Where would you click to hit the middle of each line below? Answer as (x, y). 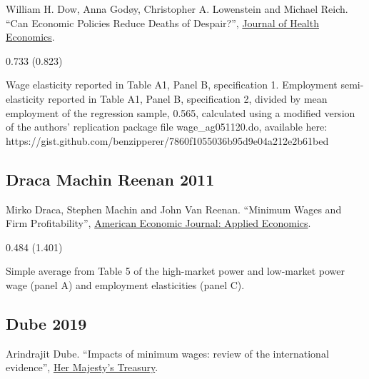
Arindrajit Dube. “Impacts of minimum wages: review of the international (167, 353)
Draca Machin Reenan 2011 (110, 179)
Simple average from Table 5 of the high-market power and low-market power (176, 271)
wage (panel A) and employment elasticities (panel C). (125, 284)
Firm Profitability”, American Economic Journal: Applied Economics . (158, 223)
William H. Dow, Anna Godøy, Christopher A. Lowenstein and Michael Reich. (177, 9)
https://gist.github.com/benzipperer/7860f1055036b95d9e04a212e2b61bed (167, 140)
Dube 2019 (46, 323)
